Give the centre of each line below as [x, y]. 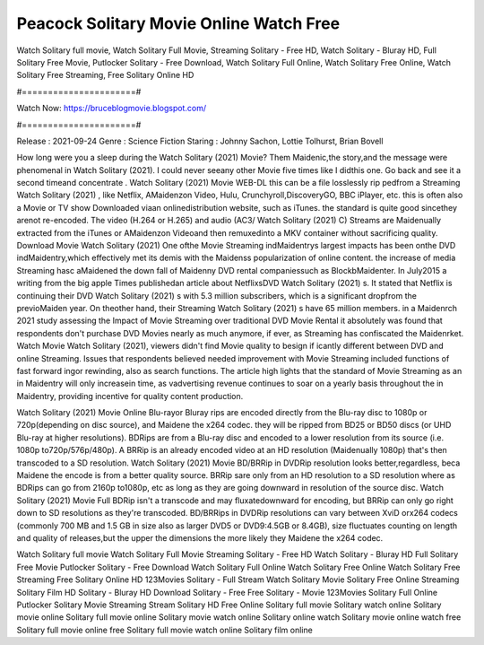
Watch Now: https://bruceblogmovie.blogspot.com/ [111, 109]
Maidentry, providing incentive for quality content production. [130, 396]
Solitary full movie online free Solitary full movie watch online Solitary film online [164, 630]
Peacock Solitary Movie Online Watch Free [178, 23]
